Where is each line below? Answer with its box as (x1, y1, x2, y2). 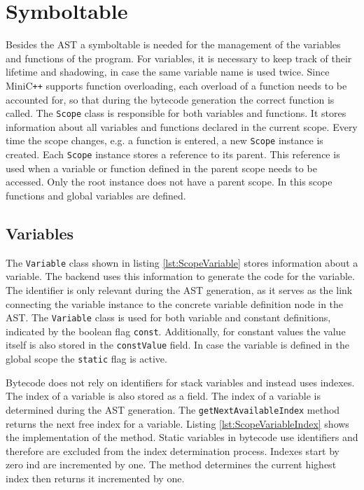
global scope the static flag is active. (6, 351, 167, 366)
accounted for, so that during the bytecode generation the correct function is (6, 92, 335, 106)
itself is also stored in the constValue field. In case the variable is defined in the (6, 337, 349, 352)
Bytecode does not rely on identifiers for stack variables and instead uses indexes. (6, 374, 355, 389)
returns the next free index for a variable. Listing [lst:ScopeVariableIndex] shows (6, 416, 349, 430)
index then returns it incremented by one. (6, 470, 185, 485)
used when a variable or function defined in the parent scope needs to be (6, 160, 317, 175)
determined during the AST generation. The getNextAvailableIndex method (6, 402, 340, 416)
